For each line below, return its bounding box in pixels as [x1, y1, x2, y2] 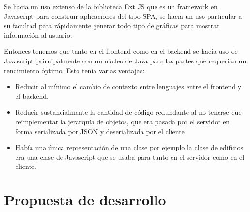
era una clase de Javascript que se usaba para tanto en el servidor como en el [15, 151, 245, 162]
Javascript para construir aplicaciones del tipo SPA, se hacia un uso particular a [4, 11, 242, 21]
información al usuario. [4, 30, 72, 40]
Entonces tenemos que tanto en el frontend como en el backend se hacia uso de [4, 46, 238, 56]
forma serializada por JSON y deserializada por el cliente [15, 126, 185, 136]
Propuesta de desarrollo [4, 190, 166, 210]
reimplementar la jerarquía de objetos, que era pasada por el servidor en [15, 116, 230, 126]
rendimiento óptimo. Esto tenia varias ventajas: [4, 65, 145, 75]
